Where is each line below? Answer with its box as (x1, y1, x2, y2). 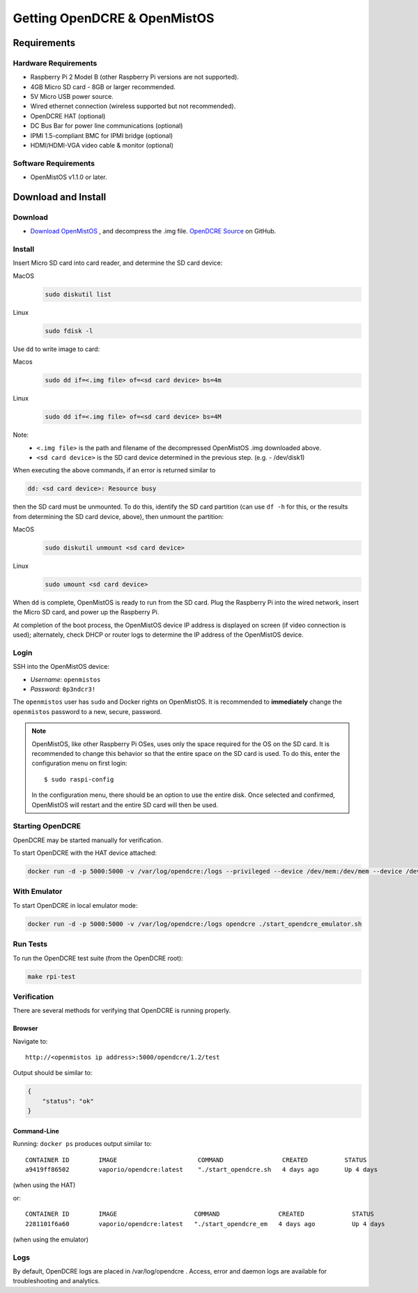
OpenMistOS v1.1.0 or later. (30, 173, 107, 181)
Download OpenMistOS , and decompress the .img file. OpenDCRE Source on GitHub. (30, 227, 277, 235)
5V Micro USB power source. (30, 93, 114, 101)
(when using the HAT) (13, 1181, 76, 1189)
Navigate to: (13, 1037, 48, 1045)
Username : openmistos (30, 675, 101, 683)
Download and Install (13, 192, 107, 203)
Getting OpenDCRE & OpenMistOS (13, 10, 215, 26)
